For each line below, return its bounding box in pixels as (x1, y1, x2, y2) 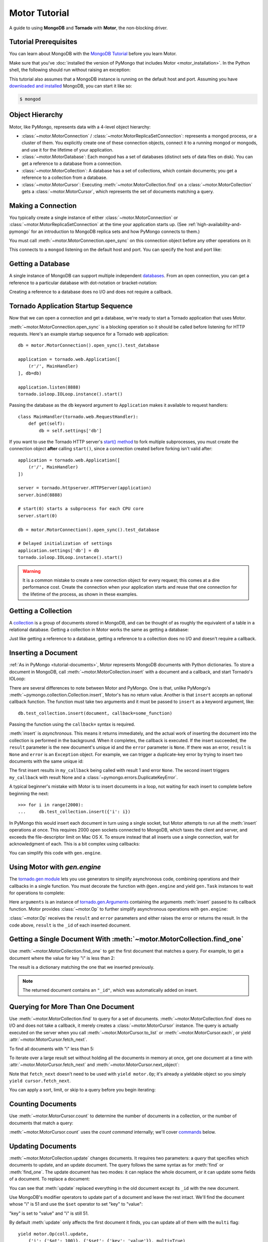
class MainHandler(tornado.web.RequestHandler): (18, 414, 138, 419)
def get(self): (28, 421, 66, 427)
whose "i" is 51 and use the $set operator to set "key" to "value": (9, 1201, 143, 1207)
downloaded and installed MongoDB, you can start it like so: (9, 83, 132, 89)
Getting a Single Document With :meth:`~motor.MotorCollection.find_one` (9, 935, 244, 943)
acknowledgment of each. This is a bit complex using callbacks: (9, 841, 140, 847)
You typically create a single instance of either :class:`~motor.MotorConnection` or (9, 214, 178, 221)
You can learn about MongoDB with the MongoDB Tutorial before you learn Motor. (9, 51, 177, 57)
